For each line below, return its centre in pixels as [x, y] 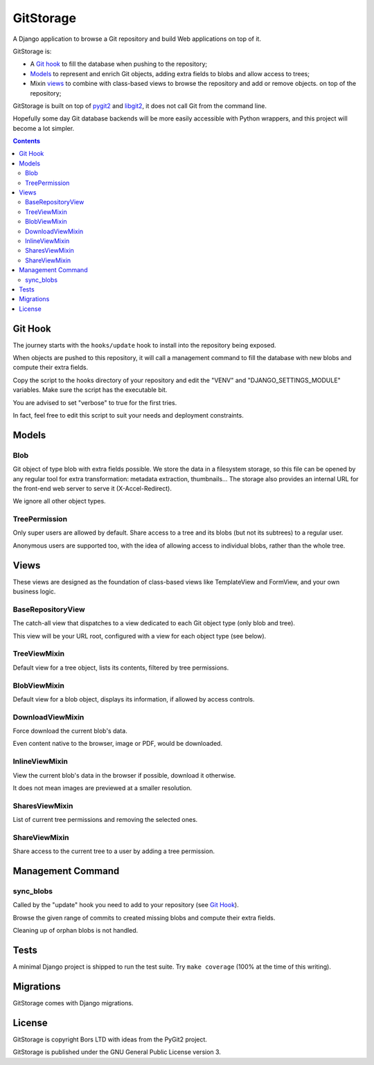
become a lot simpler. [44, 128]
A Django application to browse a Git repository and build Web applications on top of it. [137, 39]
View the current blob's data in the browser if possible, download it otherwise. [124, 775]
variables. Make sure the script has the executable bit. [90, 390]
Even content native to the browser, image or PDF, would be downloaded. [118, 744]
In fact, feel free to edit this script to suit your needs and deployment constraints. [128, 415]
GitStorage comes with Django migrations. [73, 1003]
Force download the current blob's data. [70, 731]
